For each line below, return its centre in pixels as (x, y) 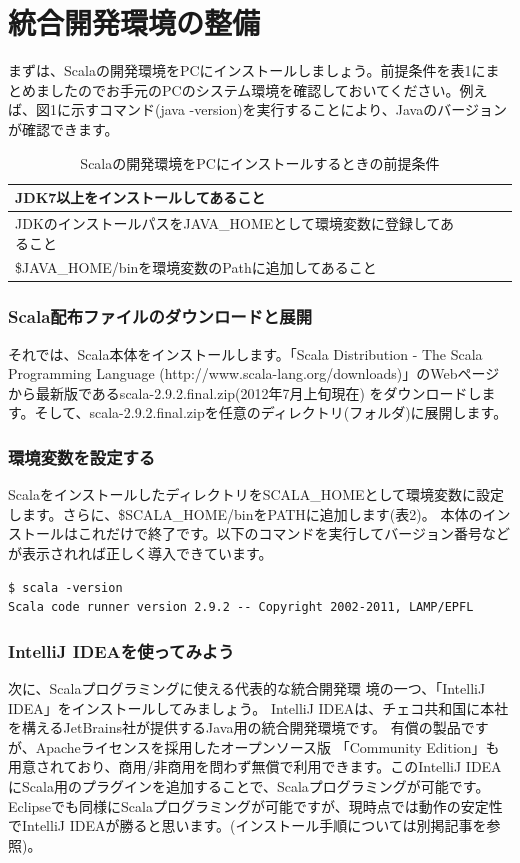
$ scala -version (65, 587)
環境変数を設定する (82, 456)
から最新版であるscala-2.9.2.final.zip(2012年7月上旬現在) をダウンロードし (245, 392)
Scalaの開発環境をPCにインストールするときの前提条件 (260, 162)
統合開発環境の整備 (134, 22)
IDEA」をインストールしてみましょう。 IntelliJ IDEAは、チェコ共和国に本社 (258, 707)
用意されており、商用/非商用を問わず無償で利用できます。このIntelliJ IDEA (255, 766)
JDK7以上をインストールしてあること (140, 197)
